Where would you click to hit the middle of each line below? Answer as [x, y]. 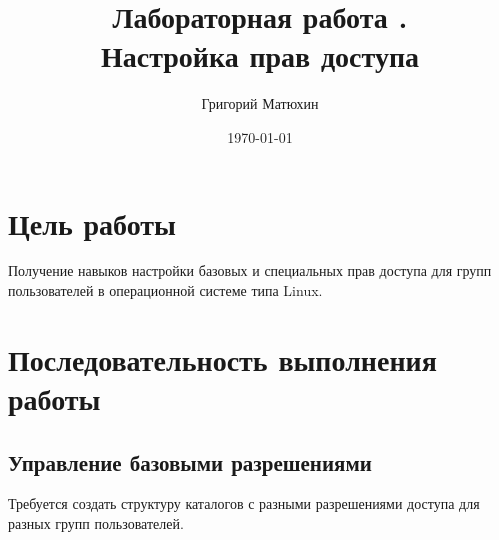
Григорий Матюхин [260, 103]
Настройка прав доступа [260, 55]
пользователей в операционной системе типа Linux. [165, 290]
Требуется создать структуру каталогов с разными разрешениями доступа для [244, 503]
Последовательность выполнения [222, 358]
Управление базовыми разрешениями [190, 461]
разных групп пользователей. [96, 522]
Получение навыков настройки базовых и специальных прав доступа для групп [250, 270]
